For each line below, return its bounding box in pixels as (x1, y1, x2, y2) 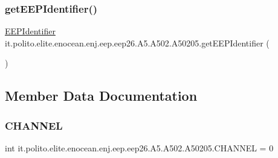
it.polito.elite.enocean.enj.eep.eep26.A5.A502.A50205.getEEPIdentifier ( (5, 36, 270, 49)
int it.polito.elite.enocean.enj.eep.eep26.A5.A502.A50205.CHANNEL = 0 (5, 142, 274, 154)
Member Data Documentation (5, 86, 198, 105)
